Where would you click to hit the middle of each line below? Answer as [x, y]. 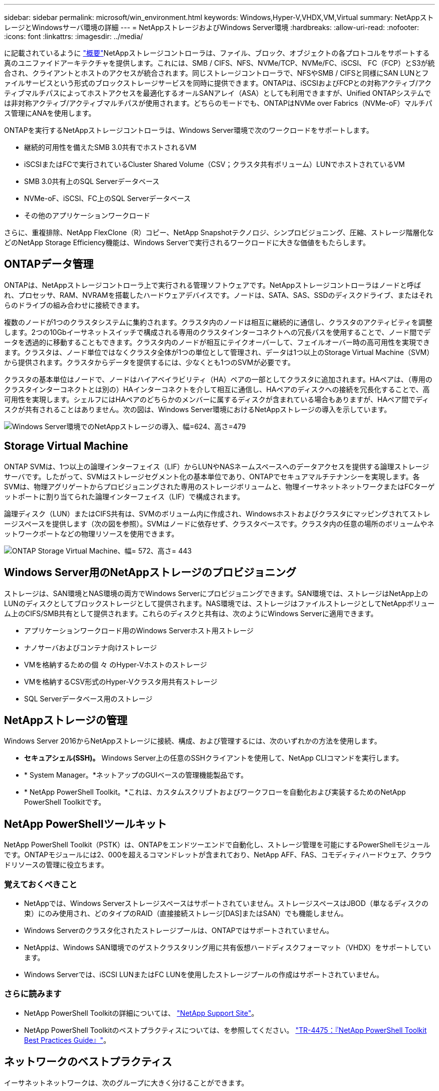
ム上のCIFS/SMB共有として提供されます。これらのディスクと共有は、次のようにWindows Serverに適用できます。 [191, 613]
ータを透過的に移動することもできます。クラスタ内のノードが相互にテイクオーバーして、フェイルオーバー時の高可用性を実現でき [217, 342]
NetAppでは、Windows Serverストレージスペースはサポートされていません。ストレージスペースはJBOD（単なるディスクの [226, 903]
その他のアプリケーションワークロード [87, 215]
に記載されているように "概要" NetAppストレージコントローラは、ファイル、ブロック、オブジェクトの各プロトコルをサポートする [217, 53]
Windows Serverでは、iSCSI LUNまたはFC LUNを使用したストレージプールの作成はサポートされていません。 [204, 974]
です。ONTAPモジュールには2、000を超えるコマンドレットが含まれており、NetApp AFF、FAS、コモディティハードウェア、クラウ [218, 855]
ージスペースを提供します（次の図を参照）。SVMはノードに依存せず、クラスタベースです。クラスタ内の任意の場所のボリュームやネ [219, 523]
